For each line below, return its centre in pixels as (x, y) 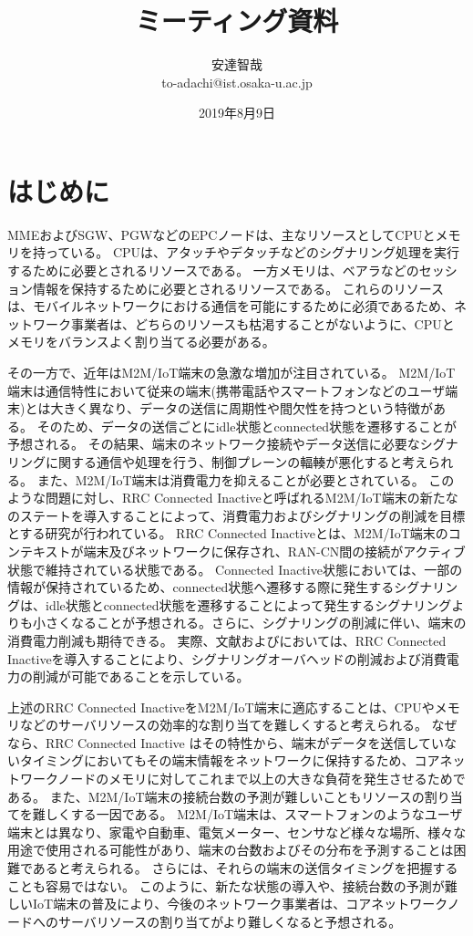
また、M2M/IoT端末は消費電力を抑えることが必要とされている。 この (246, 479)
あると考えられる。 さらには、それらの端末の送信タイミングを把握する (245, 868)
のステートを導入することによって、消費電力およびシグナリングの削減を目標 (236, 515)
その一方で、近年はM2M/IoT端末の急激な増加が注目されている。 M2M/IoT (231, 372)
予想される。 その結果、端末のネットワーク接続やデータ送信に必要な (214, 444)
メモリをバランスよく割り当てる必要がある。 (141, 342)
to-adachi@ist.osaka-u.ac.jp (237, 82)
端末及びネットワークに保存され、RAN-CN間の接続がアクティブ (274, 551)
